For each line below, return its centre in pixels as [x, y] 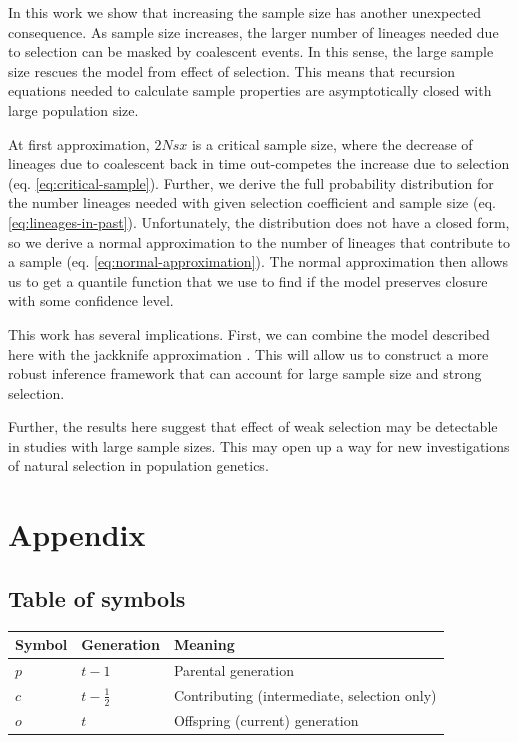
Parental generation [233, 669]
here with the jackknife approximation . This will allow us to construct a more [248, 353]
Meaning [204, 644]
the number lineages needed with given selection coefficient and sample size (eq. [252, 202]
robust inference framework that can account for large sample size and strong [245, 373]
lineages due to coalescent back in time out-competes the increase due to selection [259, 163]
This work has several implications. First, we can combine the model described [249, 333]
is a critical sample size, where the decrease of [332, 143]
